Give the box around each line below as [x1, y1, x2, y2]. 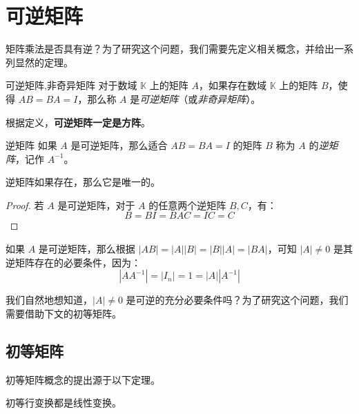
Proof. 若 [6, 197, 44, 212]
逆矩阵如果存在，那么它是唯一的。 [6, 175, 160, 189]
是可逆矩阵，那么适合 [70, 138, 168, 152]
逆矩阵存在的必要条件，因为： [6, 255, 141, 269]
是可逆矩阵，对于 [57, 197, 135, 212]
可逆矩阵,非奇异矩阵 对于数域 [6, 78, 137, 92]
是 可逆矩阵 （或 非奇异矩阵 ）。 [130, 91, 261, 106]
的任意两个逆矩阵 [148, 197, 226, 212]
